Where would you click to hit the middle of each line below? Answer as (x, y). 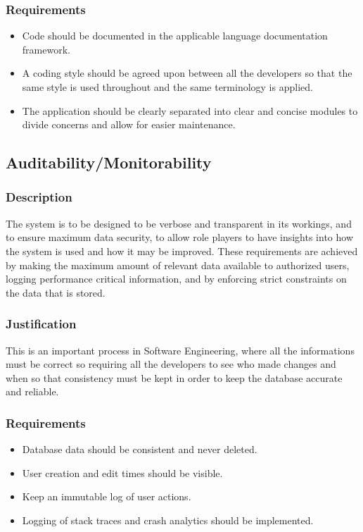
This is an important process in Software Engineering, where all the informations (180, 350)
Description (39, 197)
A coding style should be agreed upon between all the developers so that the (187, 73)
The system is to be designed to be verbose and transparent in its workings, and (179, 223)
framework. (46, 49)
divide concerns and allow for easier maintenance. (129, 124)
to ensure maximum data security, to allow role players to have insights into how (180, 237)
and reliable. (32, 391)
